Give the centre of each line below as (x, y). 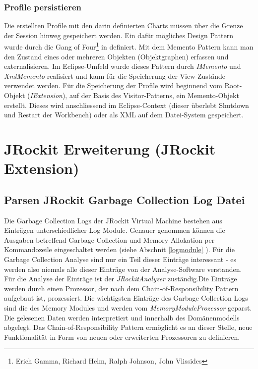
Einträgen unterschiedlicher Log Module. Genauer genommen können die (115, 230)
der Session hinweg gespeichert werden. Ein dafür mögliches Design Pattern (119, 35)
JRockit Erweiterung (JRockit (110, 149)
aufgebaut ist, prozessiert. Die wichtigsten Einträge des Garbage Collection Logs (126, 298)
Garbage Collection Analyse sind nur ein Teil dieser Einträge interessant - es (120, 259)
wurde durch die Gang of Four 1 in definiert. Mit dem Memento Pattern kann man (129, 46)
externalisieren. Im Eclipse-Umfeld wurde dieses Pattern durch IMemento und (123, 66)
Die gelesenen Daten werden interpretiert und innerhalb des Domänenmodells (122, 317)
